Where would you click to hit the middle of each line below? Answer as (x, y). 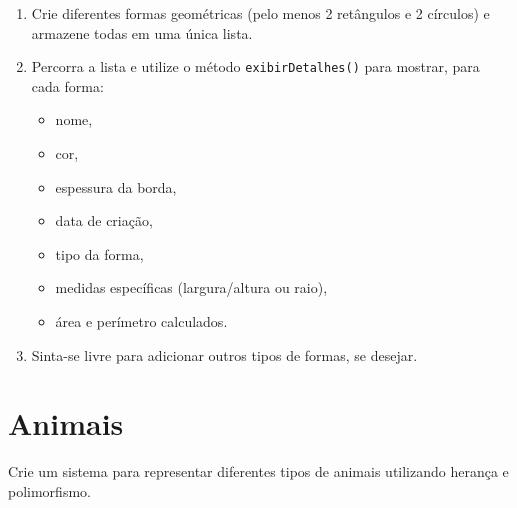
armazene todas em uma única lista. (142, 32)
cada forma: (67, 85)
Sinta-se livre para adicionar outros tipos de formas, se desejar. (224, 354)
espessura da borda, (116, 186)
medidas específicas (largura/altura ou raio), (191, 287)
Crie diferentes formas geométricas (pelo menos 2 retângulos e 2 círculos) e (260, 13)
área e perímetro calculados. (141, 321)
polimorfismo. (49, 490)
